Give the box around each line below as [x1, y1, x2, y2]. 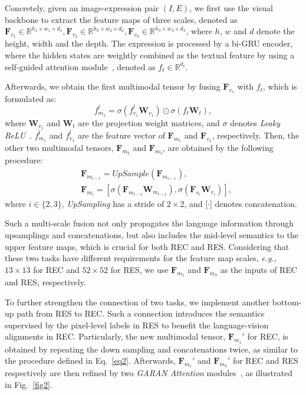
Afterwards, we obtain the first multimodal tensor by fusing [5, 80, 221, 93]
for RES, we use [110, 263, 169, 275]
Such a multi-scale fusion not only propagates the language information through [5, 217, 294, 229]
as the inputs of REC [220, 263, 297, 275]
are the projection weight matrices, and [78, 116, 220, 129]
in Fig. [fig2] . [5, 378, 52, 391]
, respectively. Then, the [212, 129, 300, 141]
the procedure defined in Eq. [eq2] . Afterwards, [5, 354, 176, 367]
